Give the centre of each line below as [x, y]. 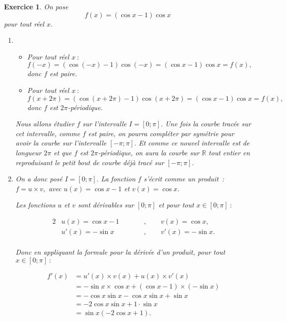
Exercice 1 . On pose [36, 6]
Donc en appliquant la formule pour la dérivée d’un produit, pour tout [120, 252]
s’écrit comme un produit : [184, 179]
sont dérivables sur [106, 205]
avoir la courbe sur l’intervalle [61, 143]
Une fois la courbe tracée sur [208, 124]
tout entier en [229, 152]
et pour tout [176, 205]
